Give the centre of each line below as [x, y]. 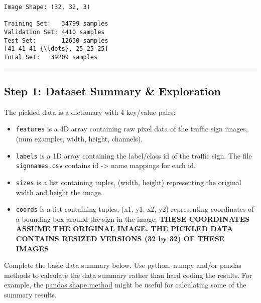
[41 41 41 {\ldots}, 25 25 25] [56, 49]
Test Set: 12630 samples [56, 40]
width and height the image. [59, 192]
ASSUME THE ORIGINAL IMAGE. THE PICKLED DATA [124, 229]
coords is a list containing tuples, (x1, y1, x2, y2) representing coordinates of [135, 209]
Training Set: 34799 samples [56, 24]
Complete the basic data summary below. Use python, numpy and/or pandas [123, 265]
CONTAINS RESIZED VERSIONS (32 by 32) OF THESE [120, 239]
